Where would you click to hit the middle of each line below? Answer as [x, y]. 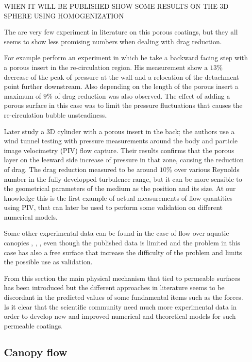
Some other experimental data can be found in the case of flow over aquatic [117, 233]
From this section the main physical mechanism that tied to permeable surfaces [122, 278]
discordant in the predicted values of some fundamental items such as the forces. [124, 297]
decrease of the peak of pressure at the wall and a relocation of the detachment [122, 77]
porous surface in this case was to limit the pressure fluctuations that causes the [123, 105]
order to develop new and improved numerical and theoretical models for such [120, 316]
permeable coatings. [34, 325]
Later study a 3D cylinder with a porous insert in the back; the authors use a [119, 131]
